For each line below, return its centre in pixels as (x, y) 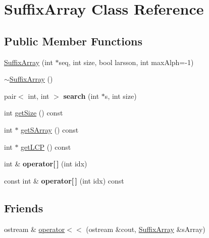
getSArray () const (50, 129)
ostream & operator (35, 229)
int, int (39, 96)
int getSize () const (34, 113)
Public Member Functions (73, 41)
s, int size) (121, 96)
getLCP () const (46, 146)
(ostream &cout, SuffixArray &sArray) (146, 229)
